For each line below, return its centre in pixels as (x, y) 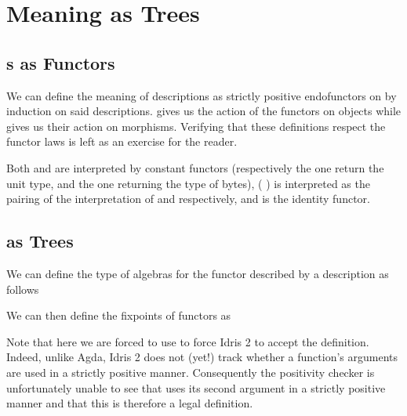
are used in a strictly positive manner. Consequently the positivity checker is (191, 372)
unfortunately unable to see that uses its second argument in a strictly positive (196, 387)
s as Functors (61, 62)
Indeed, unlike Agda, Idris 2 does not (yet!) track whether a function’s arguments (202, 357)
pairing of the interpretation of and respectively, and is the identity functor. (188, 199)
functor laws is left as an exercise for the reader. (122, 141)
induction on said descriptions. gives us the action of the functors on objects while (204, 111)
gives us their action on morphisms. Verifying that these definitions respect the (196, 126)
